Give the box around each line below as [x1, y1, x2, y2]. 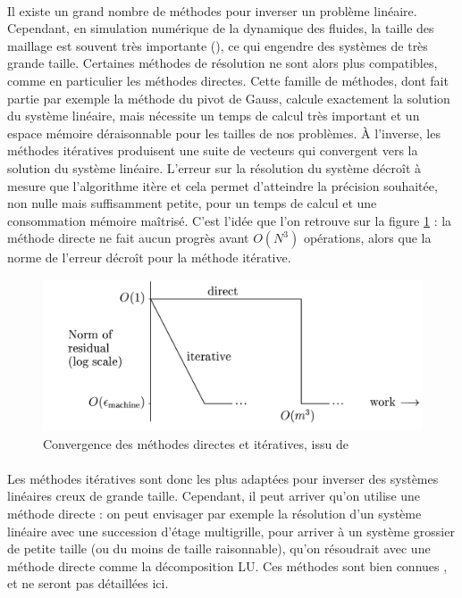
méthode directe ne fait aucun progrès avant [7, 228, 249, 247]
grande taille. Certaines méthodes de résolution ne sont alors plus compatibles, [7, 54, 438, 72]
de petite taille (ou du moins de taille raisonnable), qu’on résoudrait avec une [7, 539, 431, 558]
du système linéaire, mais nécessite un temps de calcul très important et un [7, 106, 420, 125]
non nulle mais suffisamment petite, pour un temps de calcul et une [7, 194, 377, 212]
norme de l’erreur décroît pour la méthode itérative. [7, 248, 291, 267]
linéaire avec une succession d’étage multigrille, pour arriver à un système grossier [7, 521, 455, 540]
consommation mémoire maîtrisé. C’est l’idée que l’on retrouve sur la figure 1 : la [7, 211, 452, 229]
